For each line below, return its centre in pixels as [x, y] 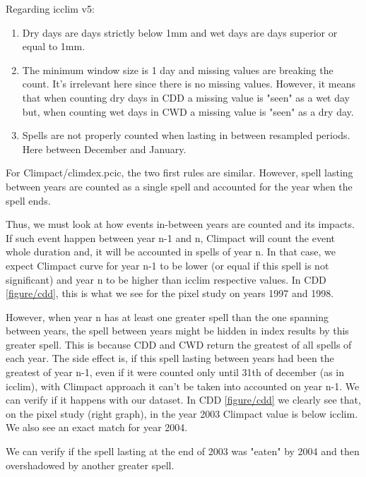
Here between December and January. [104, 149]
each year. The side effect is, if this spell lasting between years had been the [170, 358]
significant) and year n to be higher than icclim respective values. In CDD [166, 279]
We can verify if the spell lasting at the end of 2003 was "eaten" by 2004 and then [183, 451]
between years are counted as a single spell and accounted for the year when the [179, 186]
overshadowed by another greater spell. [90, 465]
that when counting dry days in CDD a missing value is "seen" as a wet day [186, 97]
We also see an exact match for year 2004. [97, 427]
